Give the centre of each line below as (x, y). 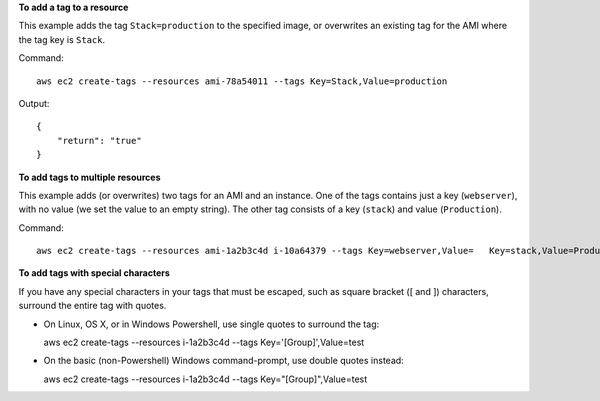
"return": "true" (99, 140)
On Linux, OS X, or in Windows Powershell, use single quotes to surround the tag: (211, 324)
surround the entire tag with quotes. (92, 306)
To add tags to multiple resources (89, 177)
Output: (34, 103)
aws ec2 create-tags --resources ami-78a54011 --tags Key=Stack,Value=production (242, 81)
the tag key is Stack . (61, 39)
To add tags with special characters (94, 273)
